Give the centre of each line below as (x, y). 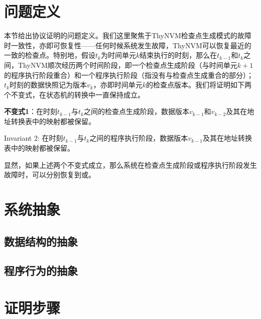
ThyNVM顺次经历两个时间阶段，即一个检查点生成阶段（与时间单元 (127, 65)
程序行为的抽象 (41, 271)
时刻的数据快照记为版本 (48, 85)
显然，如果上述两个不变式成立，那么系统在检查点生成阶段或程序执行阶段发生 (130, 165)
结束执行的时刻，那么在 (178, 55)
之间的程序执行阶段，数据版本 (139, 138)
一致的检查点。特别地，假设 (50, 55)
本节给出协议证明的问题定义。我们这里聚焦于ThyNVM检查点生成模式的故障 (128, 35)
